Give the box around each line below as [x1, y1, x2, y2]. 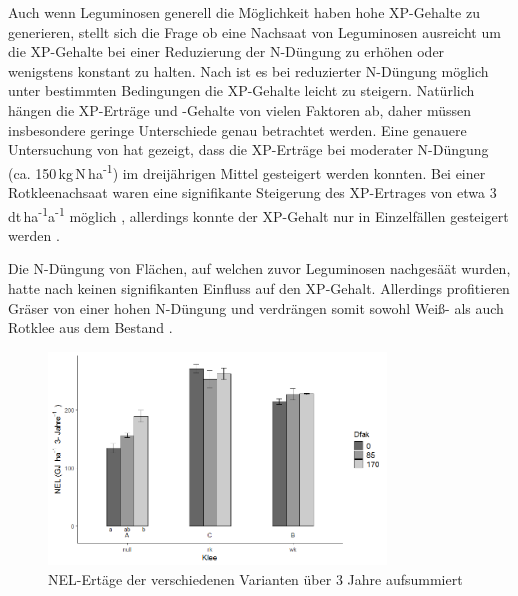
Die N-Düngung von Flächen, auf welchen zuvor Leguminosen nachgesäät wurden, [8, 258, 511, 279]
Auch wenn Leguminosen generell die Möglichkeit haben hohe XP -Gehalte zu [8, 2, 480, 22]
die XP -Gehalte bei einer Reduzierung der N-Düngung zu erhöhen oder [8, 41, 445, 62]
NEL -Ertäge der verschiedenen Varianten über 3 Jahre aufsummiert [48, 568, 463, 589]
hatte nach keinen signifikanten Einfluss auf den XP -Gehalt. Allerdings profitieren [8, 278, 510, 299]
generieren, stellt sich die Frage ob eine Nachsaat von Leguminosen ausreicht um [8, 21, 501, 42]
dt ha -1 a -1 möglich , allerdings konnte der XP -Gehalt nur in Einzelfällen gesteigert [8, 202, 509, 226]
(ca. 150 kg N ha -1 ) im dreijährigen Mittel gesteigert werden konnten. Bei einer [8, 159, 486, 183]
